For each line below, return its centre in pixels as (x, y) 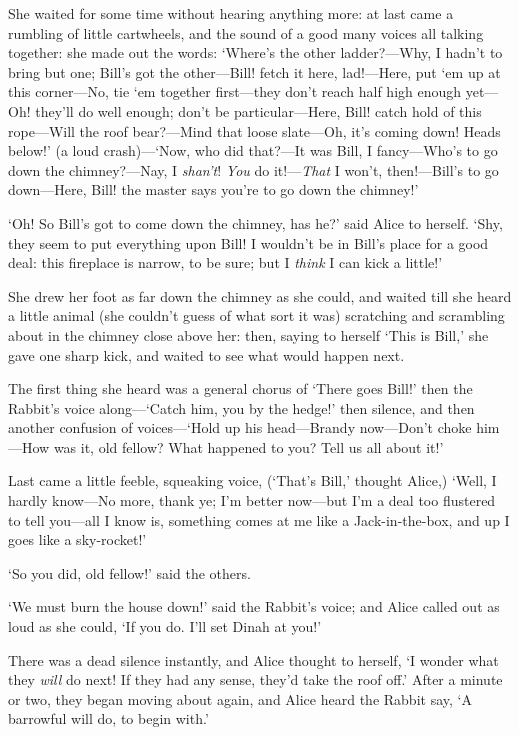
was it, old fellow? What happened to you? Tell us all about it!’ (248, 446)
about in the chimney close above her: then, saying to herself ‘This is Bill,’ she (248, 334)
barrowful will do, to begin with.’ (108, 718)
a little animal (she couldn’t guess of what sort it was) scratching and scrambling (256, 315)
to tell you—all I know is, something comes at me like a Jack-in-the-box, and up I (259, 519)
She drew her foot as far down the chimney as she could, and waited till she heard (260, 295)
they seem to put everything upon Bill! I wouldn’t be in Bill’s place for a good (248, 242)
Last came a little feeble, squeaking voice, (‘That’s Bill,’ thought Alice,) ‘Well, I (252, 480)
